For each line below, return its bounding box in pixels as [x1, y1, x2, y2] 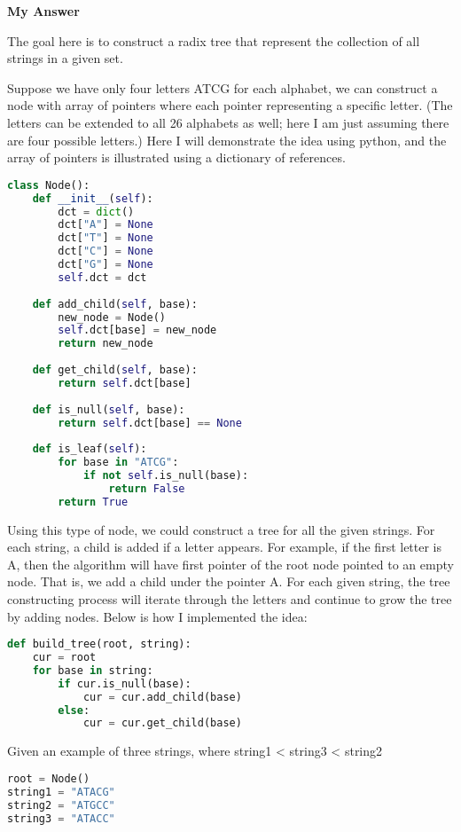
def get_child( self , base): [32, 364, 198, 376]
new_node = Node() [58, 310, 166, 324]
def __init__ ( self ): [32, 192, 153, 205]
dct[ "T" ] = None [58, 232, 153, 245]
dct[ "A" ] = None [58, 218, 153, 232]
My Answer [7, 2, 80, 20]
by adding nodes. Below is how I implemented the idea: [7, 607, 308, 625]
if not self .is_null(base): [82, 469, 249, 482]
